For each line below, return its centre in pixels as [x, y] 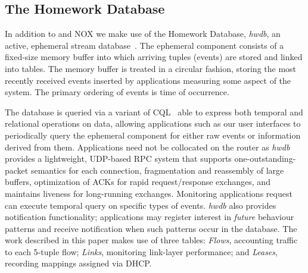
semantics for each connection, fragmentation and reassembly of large [157, 170]
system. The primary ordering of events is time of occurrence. [117, 92]
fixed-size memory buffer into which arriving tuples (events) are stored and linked [154, 57]
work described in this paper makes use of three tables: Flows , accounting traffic [151, 240]
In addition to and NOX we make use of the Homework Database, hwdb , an [143, 34]
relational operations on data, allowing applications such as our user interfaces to [153, 123]
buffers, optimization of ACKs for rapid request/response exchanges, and [138, 182]
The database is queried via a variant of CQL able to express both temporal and [154, 112]
